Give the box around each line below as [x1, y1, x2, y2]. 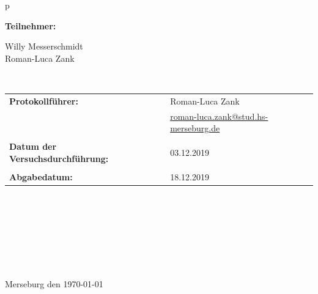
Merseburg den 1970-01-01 [5, 277, 103, 290]
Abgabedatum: [9, 170, 73, 183]
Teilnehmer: [5, 19, 56, 32]
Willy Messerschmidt [5, 40, 83, 53]
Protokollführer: [9, 94, 78, 107]
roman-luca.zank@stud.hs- [170, 109, 268, 122]
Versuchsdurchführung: [9, 152, 109, 164]
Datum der [9, 140, 57, 153]
